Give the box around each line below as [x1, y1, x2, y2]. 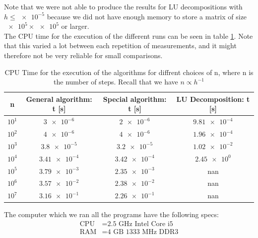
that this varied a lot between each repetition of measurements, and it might [4, 40, 237, 51]
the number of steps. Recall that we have [54, 77, 178, 87]
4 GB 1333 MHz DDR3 [107, 228, 179, 236]
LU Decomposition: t [176, 93, 250, 104]
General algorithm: [26, 93, 92, 104]
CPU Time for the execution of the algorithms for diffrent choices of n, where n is [4, 67, 254, 77]
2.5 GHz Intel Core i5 [107, 220, 173, 228]
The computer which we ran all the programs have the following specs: [4, 209, 219, 220]
